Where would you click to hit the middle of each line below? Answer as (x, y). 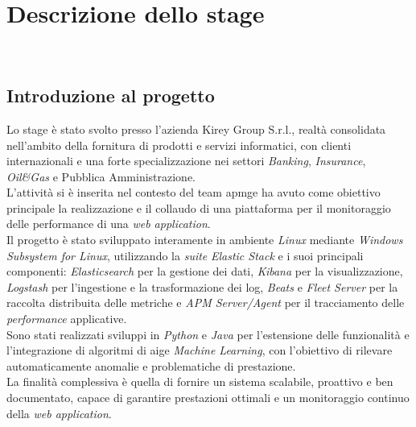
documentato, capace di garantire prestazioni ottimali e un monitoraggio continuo (208, 398)
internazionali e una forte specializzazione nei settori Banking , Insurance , (186, 161)
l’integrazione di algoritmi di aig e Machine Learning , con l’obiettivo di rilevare (200, 350)
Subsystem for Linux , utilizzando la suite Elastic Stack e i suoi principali (185, 255)
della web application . (59, 413)
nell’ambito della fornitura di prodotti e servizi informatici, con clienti (179, 145)
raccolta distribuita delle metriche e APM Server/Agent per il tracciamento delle (206, 303)
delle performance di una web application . (109, 224)
